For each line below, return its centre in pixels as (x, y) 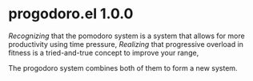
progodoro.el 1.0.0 (71, 14)
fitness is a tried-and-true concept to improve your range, (104, 52)
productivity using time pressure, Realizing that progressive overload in (126, 44)
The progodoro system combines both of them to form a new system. (123, 67)
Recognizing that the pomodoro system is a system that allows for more (127, 36)
